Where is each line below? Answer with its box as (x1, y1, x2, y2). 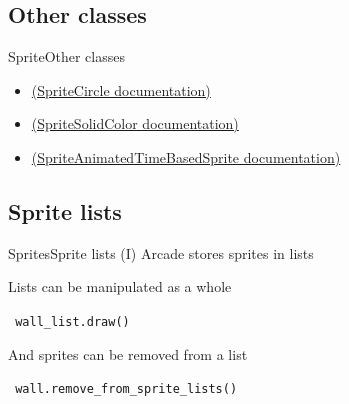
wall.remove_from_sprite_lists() (15, 382, 238, 397)
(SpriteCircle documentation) (31, 79, 211, 100)
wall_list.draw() (15, 314, 130, 329)
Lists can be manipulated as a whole (8, 276, 232, 297)
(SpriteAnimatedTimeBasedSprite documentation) (31, 146, 341, 167)
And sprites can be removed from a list (8, 343, 248, 364)
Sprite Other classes (8, 46, 125, 67)
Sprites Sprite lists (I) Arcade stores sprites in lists (8, 242, 314, 263)
